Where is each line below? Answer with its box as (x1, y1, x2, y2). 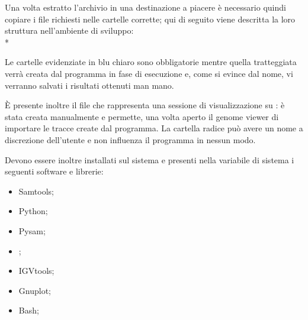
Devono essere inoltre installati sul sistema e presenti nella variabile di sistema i (5, 153, 294, 166)
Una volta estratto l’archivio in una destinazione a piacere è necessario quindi (5, 1, 286, 13)
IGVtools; (18, 264, 54, 277)
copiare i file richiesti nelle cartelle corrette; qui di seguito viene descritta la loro (5, 12, 296, 25)
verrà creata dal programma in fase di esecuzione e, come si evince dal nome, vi (5, 67, 293, 79)
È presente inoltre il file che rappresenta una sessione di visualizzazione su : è (5, 99, 285, 111)
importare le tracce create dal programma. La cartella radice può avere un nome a (5, 122, 303, 134)
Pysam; (18, 224, 46, 237)
